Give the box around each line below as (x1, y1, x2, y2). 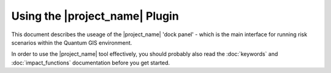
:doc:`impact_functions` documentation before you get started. (11, 59, 170, 66)
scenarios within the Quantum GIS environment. (11, 39, 132, 46)
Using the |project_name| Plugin (11, 9, 179, 23)
